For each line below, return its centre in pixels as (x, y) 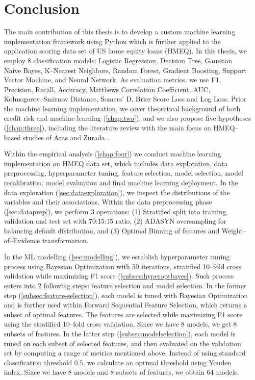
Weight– (234, 230)
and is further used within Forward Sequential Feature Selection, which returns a (126, 305)
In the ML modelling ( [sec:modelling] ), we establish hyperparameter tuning (117, 257)
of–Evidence (22, 240)
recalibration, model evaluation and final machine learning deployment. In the (121, 183)
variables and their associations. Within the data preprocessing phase (108, 202)
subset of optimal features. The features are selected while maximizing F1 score (123, 314)
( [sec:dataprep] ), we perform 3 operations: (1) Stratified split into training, (116, 211)
